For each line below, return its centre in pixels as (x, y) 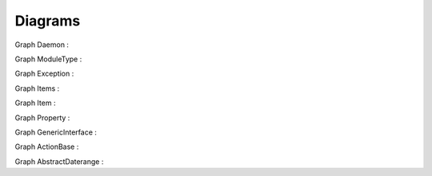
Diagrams (48, 21)
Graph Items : (37, 88)
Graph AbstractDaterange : (59, 161)
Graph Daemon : (42, 45)
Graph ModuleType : (48, 59)
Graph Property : (42, 117)
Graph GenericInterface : (56, 132)
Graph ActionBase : (47, 147)
